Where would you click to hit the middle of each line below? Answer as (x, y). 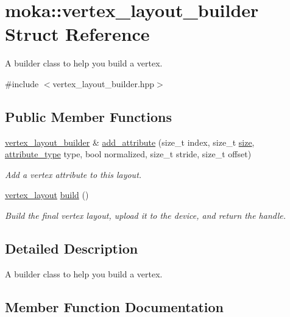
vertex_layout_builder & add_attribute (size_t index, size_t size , (130, 142)
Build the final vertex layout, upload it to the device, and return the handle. (145, 215)
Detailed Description (72, 248)
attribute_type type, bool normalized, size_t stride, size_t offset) (128, 154)
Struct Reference (77, 34)
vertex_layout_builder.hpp (104, 83)
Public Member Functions (88, 116)
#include (22, 83)
